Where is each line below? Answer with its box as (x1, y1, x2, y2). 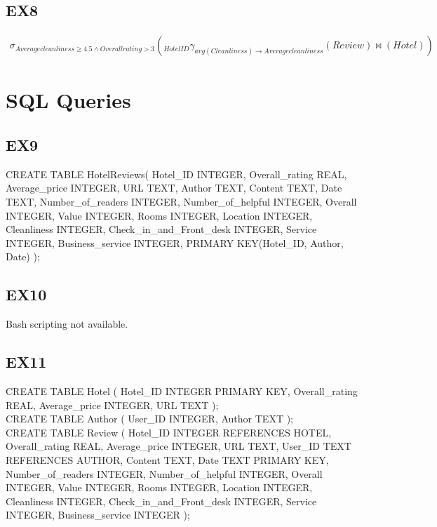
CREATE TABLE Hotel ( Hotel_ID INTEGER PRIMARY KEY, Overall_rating (6, 383, 358, 398)
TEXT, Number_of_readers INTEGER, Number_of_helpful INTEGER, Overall (6, 194, 357, 208)
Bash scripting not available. (6, 316, 128, 331)
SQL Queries (6, 86, 131, 114)
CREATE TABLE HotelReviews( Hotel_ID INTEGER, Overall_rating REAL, (6, 166, 347, 181)
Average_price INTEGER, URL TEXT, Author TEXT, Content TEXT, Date (6, 180, 342, 195)
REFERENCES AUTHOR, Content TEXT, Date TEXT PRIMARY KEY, (6, 452, 329, 467)
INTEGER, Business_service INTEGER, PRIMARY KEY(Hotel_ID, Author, (6, 235, 344, 250)
